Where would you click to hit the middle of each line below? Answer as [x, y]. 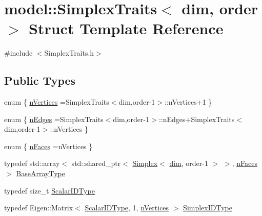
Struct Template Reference [126, 28]
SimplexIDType [208, 208]
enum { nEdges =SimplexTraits [54, 119]
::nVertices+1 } [188, 102]
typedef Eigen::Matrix [39, 208]
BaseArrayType [41, 173]
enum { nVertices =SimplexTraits [57, 102]
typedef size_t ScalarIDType [49, 190]
